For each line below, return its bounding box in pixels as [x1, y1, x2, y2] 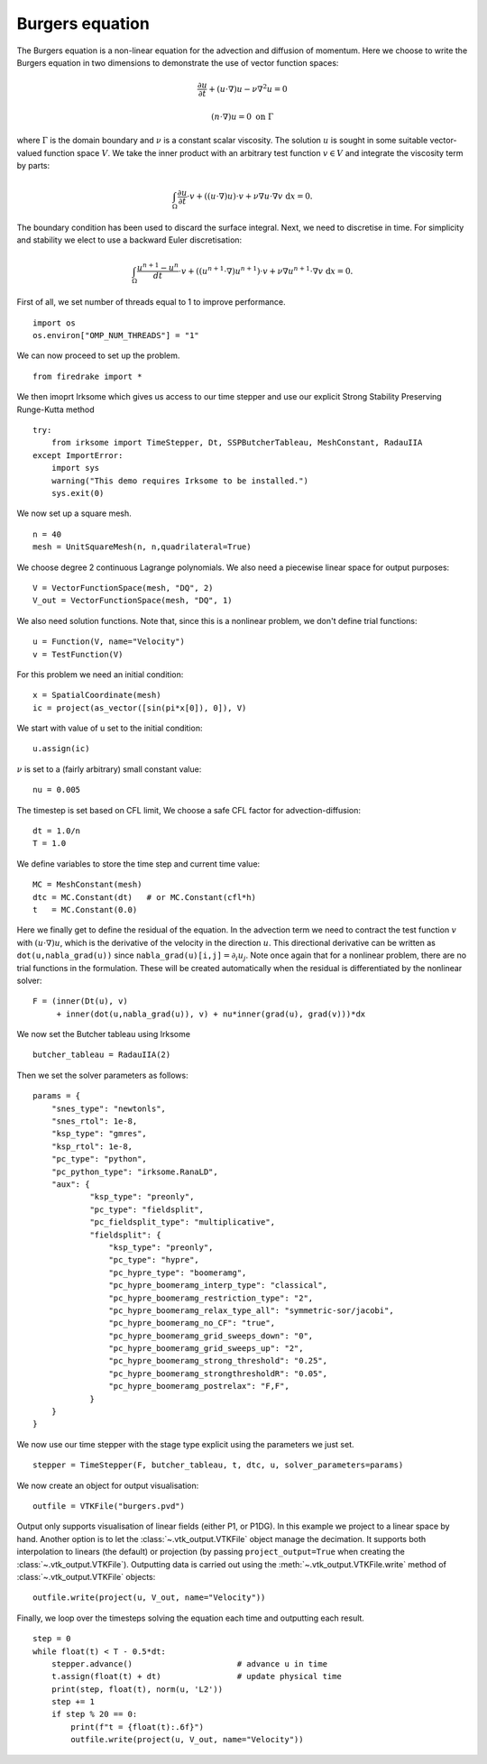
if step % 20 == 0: [51, 1709, 138, 1720]
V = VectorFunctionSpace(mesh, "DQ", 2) [32, 583, 214, 593]
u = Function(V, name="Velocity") [32, 637, 185, 647]
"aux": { [51, 1180, 90, 1190]
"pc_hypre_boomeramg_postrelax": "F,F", [108, 1381, 290, 1392]
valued [16, 147, 42, 158]
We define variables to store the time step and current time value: [16, 858, 261, 869]
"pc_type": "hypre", [108, 1254, 200, 1265]
